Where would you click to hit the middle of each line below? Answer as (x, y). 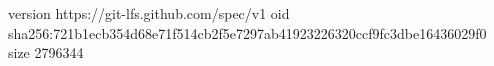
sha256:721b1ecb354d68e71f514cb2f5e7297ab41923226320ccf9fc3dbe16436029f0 (247, 32)
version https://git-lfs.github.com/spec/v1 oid (149, 13)
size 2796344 (46, 52)
